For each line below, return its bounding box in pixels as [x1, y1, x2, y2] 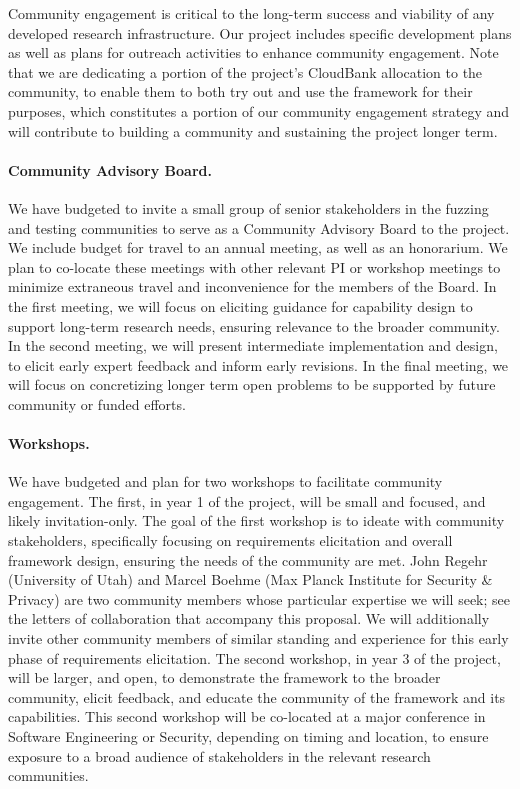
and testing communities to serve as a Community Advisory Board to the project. [8, 217, 510, 238]
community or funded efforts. [8, 393, 186, 414]
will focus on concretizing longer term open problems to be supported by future [8, 374, 496, 395]
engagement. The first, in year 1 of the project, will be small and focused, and [8, 490, 486, 511]
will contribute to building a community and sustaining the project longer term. [8, 120, 498, 141]
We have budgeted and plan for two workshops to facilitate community [8, 471, 443, 492]
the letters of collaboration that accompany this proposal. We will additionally [8, 608, 490, 629]
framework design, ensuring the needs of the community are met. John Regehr [8, 549, 488, 570]
